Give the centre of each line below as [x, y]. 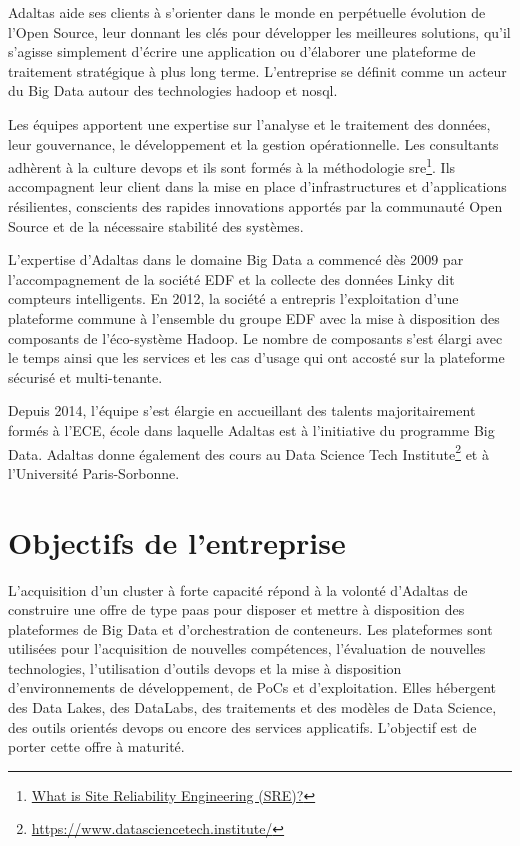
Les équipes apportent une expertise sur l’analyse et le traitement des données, [249, 123]
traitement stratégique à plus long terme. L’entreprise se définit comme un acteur [257, 70]
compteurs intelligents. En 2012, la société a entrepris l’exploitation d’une [233, 298]
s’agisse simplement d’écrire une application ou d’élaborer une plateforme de [242, 51]
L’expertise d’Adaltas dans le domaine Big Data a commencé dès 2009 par [236, 259]
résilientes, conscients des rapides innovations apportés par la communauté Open [255, 206]
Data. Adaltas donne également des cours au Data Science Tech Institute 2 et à [248, 452]
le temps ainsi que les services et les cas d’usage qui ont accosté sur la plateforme [256, 357]
